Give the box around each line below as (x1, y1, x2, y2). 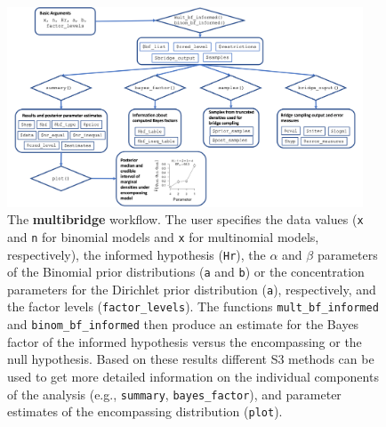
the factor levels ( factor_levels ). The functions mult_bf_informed (7, 297, 379, 316)
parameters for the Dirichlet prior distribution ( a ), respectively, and (7, 279, 376, 298)
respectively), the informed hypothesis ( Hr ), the (7, 245, 266, 263)
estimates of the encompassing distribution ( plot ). (7, 402, 283, 421)
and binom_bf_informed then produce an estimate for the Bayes (7, 315, 359, 334)
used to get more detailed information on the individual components (7, 367, 379, 385)
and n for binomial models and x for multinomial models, (7, 227, 319, 246)
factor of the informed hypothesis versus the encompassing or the (7, 332, 362, 350)
